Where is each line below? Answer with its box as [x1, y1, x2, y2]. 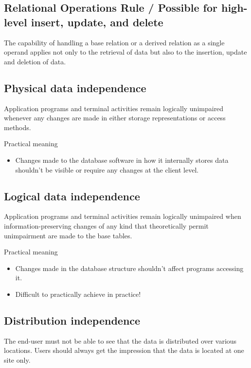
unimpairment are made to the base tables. [4, 230, 132, 240]
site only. [4, 354, 31, 365]
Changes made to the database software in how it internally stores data [15, 155, 229, 165]
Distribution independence [4, 312, 141, 328]
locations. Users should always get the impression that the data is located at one [4, 345, 244, 355]
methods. [4, 122, 31, 132]
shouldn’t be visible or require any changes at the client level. [15, 164, 199, 174]
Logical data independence [4, 188, 140, 203]
